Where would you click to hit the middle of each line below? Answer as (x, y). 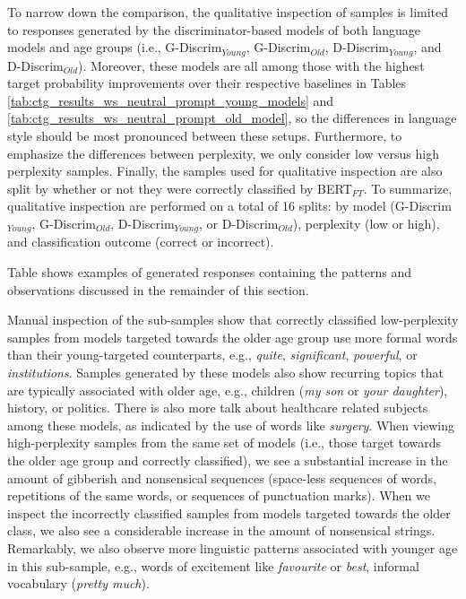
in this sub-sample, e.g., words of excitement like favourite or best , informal (213, 565)
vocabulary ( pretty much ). (78, 583)
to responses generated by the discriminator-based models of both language (214, 29)
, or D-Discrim (239, 223)
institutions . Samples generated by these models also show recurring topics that (225, 372)
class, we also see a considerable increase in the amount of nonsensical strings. (221, 530)
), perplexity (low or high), (366, 223)
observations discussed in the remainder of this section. (158, 289)
